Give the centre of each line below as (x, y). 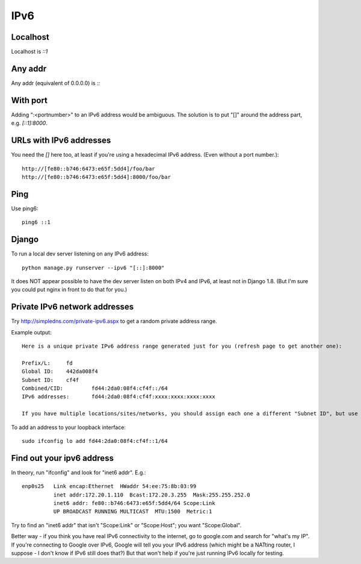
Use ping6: (25, 208)
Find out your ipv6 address (63, 458)
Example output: (31, 332)
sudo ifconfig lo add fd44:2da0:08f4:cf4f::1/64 (95, 441)
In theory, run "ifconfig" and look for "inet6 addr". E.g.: (79, 472)
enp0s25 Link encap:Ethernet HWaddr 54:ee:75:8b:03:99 (109, 486)
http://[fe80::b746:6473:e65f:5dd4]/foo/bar (89, 168)
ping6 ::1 (36, 222)
